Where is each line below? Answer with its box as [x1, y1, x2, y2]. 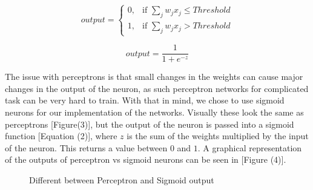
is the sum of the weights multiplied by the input [127, 129, 309, 142]
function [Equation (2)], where [5, 129, 117, 142]
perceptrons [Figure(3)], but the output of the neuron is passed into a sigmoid [5, 117, 294, 130]
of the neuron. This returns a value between [5, 141, 168, 154]
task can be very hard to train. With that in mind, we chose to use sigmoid [5, 94, 285, 106]
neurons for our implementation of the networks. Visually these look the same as [5, 106, 304, 118]
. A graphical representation [197, 141, 302, 154]
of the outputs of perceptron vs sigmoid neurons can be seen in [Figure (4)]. [5, 153, 286, 166]
